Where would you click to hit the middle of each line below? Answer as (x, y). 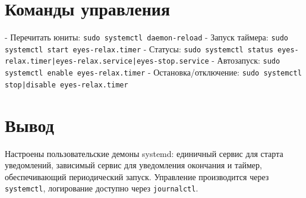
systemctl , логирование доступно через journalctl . (102, 188)
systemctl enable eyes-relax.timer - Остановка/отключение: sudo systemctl (153, 72)
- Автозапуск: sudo (246, 60)
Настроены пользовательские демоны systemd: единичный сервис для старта (144, 153)
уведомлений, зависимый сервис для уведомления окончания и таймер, (133, 165)
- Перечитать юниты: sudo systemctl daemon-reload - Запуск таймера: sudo (147, 37)
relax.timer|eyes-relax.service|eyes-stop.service (107, 62)
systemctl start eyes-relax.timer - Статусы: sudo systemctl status (139, 48)
